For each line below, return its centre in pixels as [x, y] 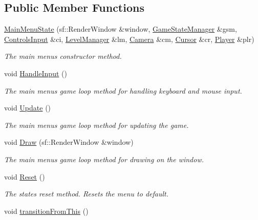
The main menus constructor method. [63, 56]
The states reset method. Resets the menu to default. [86, 194]
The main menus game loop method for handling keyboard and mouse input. [123, 90]
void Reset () [25, 176]
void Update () [28, 108]
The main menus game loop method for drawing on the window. [104, 159]
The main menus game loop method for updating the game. [96, 125]
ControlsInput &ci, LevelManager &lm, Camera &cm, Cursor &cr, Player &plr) [129, 39]
